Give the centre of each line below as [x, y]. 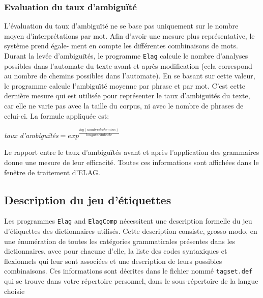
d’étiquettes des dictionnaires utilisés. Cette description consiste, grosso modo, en [131, 231]
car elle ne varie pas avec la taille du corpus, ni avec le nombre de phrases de [124, 106]
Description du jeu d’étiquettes [88, 199]
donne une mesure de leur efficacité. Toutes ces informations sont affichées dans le [131, 162]
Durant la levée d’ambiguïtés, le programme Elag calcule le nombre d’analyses [126, 56]
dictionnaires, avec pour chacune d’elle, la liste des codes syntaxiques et [116, 251]
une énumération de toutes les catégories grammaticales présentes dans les [120, 241]
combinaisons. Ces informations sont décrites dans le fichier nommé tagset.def [128, 271]
